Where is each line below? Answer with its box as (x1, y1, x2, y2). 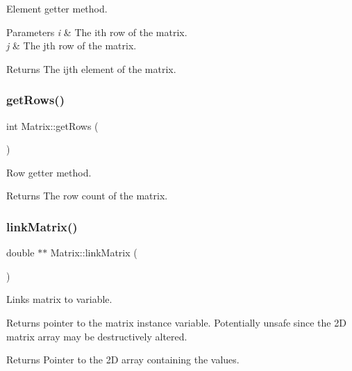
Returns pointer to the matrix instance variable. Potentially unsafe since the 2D (6, 315, 346, 329)
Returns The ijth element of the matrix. (6, 61, 176, 76)
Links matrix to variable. (6, 292, 112, 306)
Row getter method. (6, 165, 92, 179)
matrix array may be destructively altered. (6, 329, 187, 343)
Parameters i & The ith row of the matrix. (6, 24, 187, 39)
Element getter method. (6, 1, 108, 15)
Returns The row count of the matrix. (6, 188, 168, 203)
